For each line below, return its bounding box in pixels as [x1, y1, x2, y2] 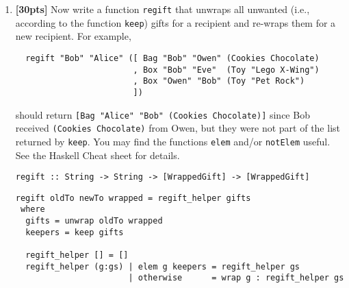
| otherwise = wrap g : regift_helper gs [128, 273, 344, 283]
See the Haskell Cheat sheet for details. [15, 147, 180, 162]
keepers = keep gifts [25, 227, 124, 237]
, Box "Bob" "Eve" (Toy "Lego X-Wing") [133, 64, 320, 75]
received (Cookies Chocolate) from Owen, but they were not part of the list [15, 121, 340, 135]
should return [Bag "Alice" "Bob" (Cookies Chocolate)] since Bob [15, 107, 310, 121]
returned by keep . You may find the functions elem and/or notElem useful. [15, 134, 331, 148]
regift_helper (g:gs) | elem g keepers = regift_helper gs [25, 261, 300, 272]
